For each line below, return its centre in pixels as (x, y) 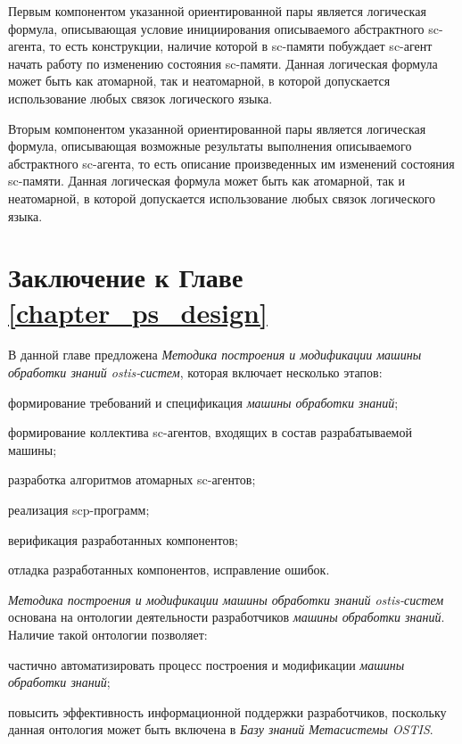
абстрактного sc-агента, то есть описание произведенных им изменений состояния (231, 163)
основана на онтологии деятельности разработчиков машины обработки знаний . (227, 617)
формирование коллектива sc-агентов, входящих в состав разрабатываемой (210, 432)
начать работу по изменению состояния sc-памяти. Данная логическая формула (223, 63)
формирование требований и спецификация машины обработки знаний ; (203, 402)
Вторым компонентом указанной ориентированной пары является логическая (217, 128)
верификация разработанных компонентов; (123, 539)
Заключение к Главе (126, 277)
